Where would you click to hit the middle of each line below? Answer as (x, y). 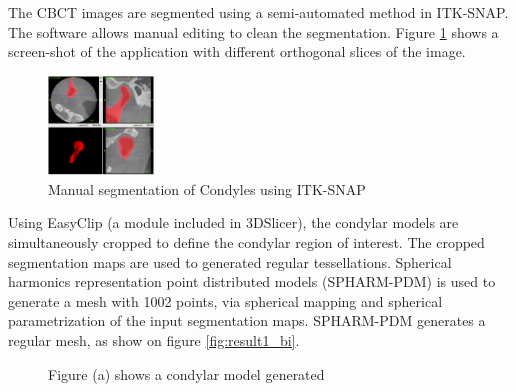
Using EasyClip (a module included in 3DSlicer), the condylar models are (233, 222)
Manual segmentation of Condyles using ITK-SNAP (207, 188)
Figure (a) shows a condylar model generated (186, 373)
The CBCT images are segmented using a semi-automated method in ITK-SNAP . (258, 12)
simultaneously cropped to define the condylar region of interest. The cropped (246, 241)
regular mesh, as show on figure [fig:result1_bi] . (154, 339)
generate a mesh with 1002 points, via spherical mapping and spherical (225, 300)
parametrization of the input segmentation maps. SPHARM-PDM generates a (247, 320)
